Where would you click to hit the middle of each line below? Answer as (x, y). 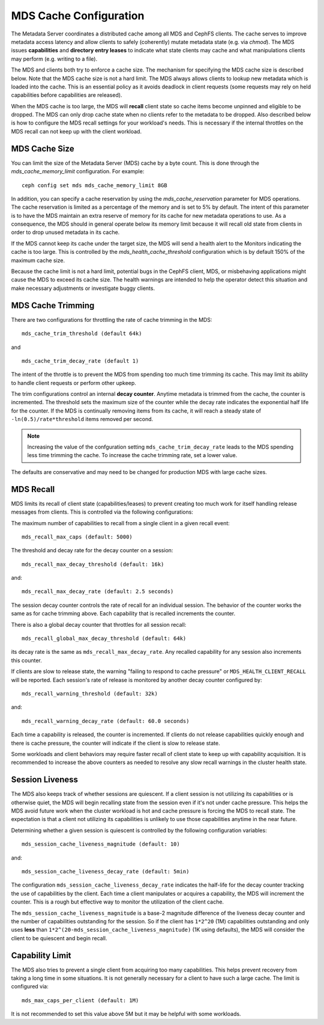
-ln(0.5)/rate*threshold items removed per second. (82, 419)
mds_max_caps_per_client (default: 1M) (80, 1000)
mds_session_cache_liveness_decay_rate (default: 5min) (106, 871)
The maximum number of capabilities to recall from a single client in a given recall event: (121, 523)
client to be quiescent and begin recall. (59, 938)
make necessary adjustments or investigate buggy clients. (83, 288)
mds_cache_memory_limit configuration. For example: (78, 171)
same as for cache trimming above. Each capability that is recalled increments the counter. (123, 614)
